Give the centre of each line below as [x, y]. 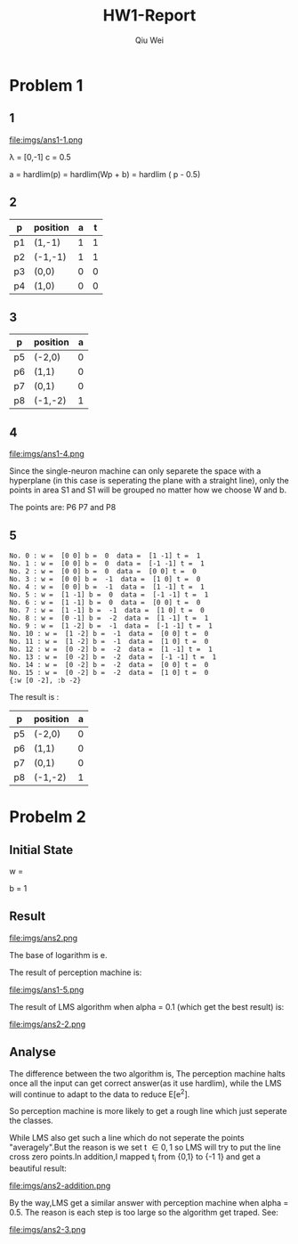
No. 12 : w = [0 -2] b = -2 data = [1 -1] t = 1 [111, 649]
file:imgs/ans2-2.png [48, 1024]
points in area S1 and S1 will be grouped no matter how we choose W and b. [148, 490]
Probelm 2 [48, 817]
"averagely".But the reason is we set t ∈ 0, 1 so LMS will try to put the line [145, 1147]
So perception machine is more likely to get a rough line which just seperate [148, 1111]
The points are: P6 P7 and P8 [63, 508]
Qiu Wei [149, 40]
